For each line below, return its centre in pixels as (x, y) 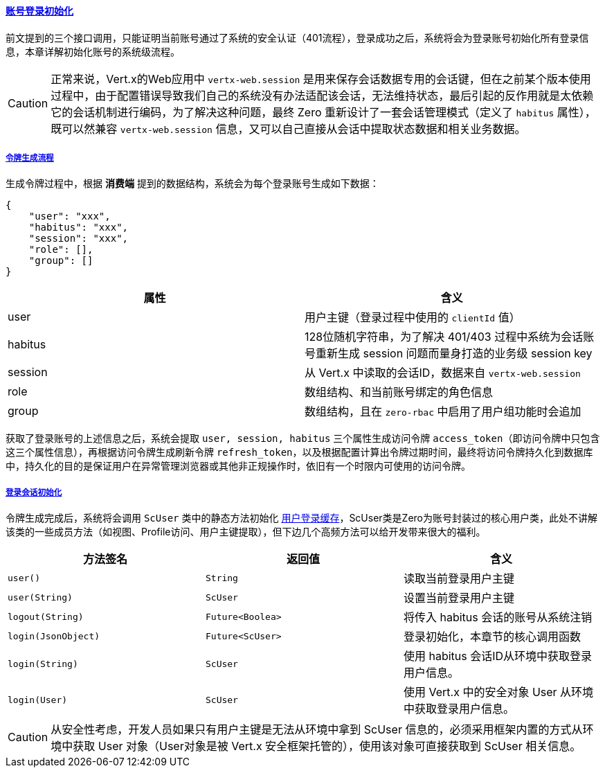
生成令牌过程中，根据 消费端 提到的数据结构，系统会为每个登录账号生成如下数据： (192, 184)
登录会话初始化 (34, 492)
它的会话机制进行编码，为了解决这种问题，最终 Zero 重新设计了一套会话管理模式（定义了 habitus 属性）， (323, 112)
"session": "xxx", (79, 239)
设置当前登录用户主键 (459, 598)
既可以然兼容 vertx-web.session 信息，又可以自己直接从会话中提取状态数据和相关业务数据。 (288, 128)
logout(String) (46, 616)
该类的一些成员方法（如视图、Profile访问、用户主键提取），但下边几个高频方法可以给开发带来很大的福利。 (246, 532)
